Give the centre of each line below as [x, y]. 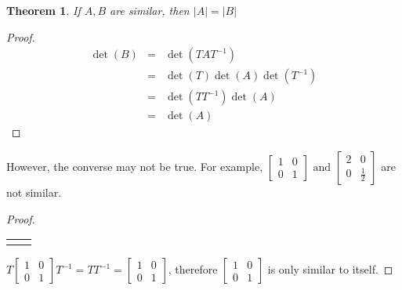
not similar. [34, 192]
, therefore [193, 269]
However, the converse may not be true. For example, [135, 166]
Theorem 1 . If [43, 10]
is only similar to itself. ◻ [330, 269]
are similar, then [150, 10]
